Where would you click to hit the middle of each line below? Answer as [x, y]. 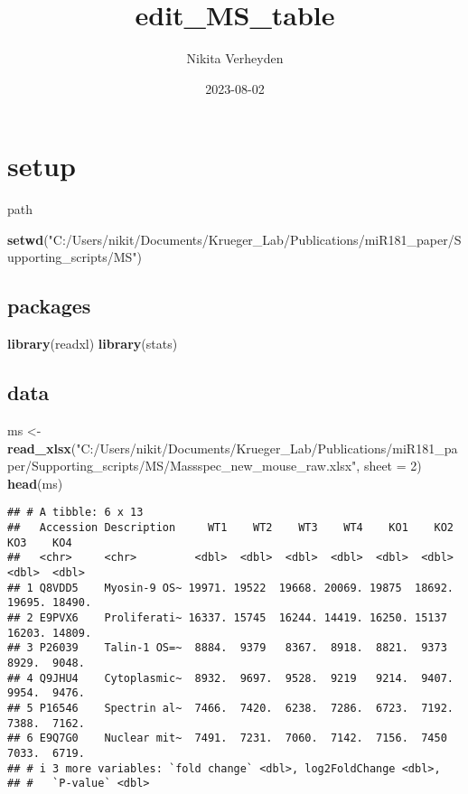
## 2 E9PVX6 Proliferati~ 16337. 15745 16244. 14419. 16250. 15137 [227, 618]
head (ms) [35, 483]
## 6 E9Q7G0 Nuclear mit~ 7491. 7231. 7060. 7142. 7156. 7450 [227, 738]
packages [49, 306]
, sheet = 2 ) [389, 466]
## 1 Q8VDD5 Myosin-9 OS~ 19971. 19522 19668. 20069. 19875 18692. [230, 588]
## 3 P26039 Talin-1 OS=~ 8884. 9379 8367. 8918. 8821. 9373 [227, 648]
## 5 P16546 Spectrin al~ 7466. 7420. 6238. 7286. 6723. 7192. [230, 708]
